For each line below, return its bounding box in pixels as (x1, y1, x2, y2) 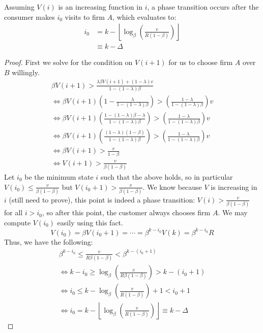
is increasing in (211, 181, 257, 192)
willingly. (12, 66, 40, 77)
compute (4, 217, 31, 227)
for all (4, 207, 23, 218)
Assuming (4, 2, 35, 12)
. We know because (142, 181, 202, 192)
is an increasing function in (58, 2, 142, 12)
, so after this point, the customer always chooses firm (42, 207, 211, 218)
